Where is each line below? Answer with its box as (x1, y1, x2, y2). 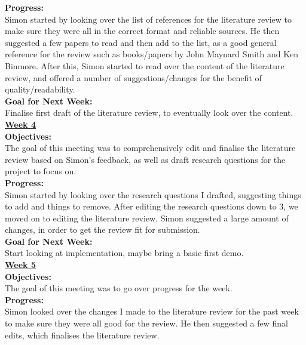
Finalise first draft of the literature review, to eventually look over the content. (5, 106, 293, 119)
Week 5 (5, 258, 36, 271)
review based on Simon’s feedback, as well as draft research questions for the (5, 153, 286, 165)
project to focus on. (5, 165, 76, 177)
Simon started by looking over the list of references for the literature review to (5, 13, 292, 25)
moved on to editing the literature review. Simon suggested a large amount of (5, 211, 289, 224)
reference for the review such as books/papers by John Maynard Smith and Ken (5, 48, 299, 60)
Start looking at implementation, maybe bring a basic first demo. (5, 247, 244, 259)
